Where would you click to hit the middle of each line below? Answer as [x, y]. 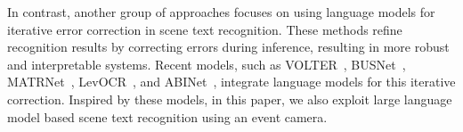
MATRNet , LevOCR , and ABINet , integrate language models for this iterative [231, 82]
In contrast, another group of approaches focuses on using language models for [221, 12]
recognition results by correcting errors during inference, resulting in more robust [228, 47]
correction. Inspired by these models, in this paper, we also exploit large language [230, 99]
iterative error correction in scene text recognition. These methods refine [205, 29]
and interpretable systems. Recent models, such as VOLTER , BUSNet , [207, 64]
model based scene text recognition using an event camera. [167, 116]
